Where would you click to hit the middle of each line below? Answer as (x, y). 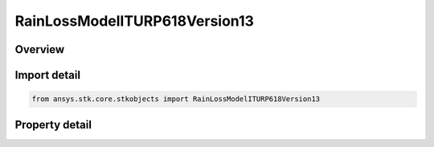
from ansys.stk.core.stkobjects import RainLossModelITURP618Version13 (176, 99)
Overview (40, 49)
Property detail (53, 125)
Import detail (47, 75)
